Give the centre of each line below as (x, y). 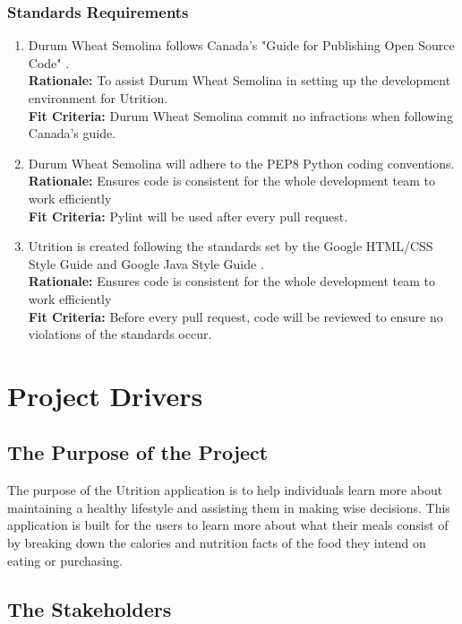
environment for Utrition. (98, 98)
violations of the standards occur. (120, 334)
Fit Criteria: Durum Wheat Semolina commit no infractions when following (240, 115)
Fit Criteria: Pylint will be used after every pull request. (188, 216)
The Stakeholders (90, 608)
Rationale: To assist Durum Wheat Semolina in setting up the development (240, 80)
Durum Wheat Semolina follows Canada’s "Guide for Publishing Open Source (241, 45)
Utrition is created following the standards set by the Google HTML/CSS (231, 246)
